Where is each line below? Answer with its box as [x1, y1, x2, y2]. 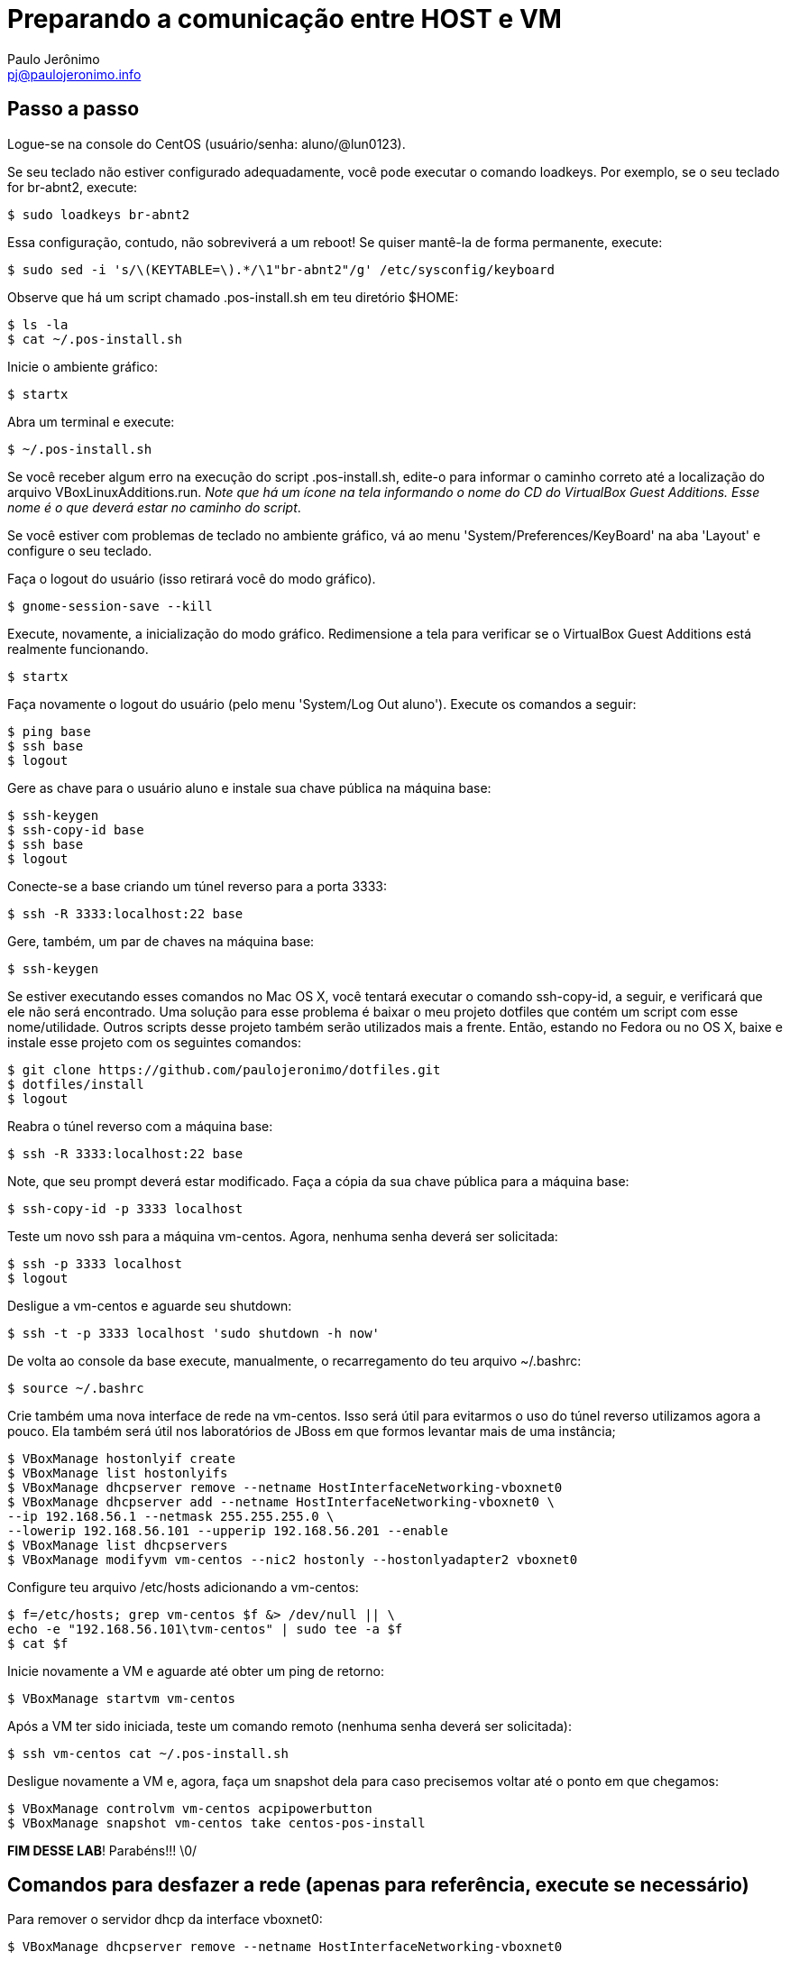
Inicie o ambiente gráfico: [7, 358, 159, 374]
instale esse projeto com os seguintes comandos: [7, 1034, 301, 1050]
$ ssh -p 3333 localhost [7, 1256, 182, 1271]
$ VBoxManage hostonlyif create [7, 1450, 235, 1466]
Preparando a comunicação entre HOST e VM [7, 4, 562, 34]
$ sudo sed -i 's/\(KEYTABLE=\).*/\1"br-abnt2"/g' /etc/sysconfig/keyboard [7, 262, 555, 277]
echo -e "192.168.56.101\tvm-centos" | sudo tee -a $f [7, 1621, 403, 1636]
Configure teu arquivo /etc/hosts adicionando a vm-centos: [7, 1579, 359, 1595]
